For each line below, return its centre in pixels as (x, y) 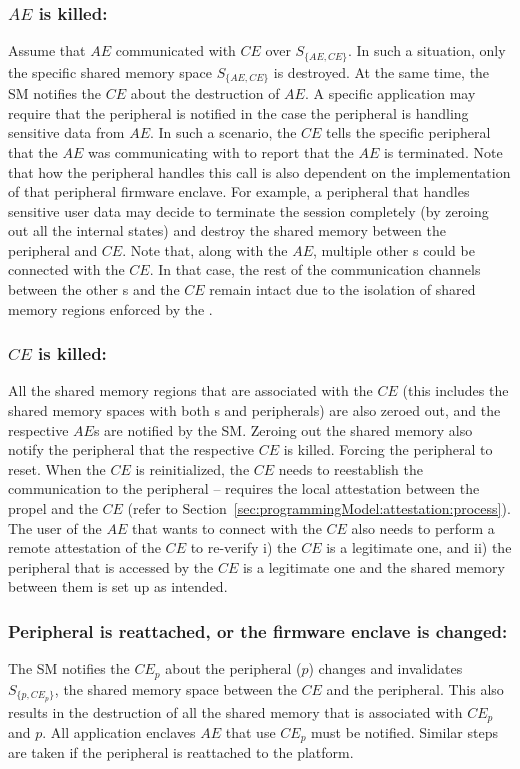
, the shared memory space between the (175, 688)
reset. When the (57, 468)
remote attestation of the (84, 547)
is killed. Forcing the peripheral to (388, 449)
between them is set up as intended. (118, 586)
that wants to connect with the (227, 527)
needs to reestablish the (350, 468)
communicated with (175, 50)
